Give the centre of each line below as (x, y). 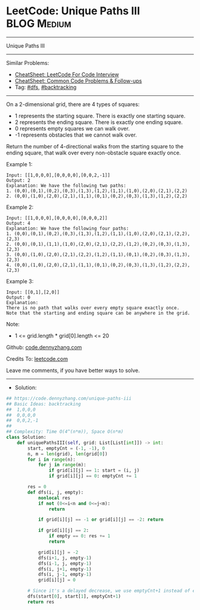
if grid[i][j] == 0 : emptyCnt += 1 (93, 476)
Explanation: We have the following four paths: (68, 228)
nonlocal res (54, 498)
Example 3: (20, 281)
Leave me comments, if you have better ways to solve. (73, 370)
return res (41, 602)
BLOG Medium (39, 24)
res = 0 (37, 487)
